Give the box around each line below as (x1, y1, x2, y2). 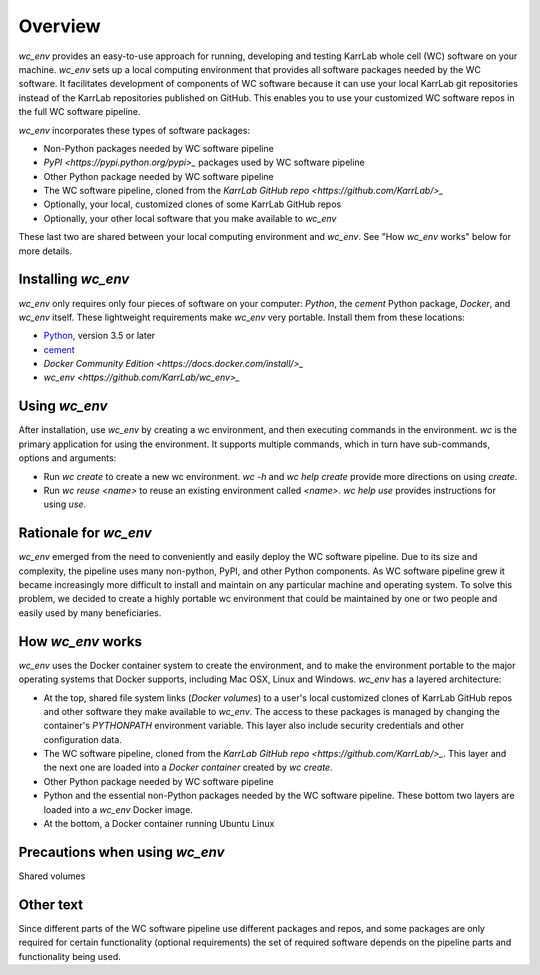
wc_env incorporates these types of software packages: (18, 124, 250, 136)
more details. (18, 245, 73, 257)
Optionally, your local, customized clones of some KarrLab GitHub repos (43, 198, 342, 210)
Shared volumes (18, 870, 86, 882)
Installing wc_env (18, 271, 130, 288)
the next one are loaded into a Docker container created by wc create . (43, 761, 334, 774)
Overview (18, 15, 101, 37)
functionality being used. (18, 950, 122, 962)
